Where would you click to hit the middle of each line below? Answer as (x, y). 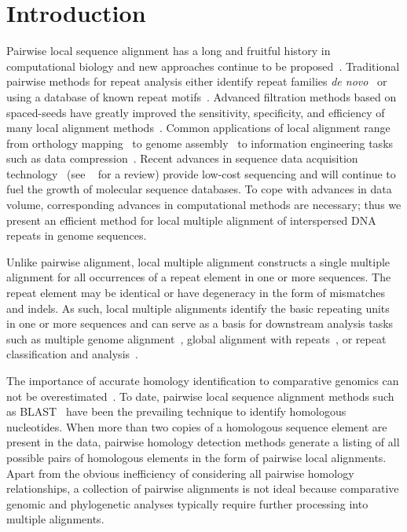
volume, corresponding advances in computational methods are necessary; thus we (204, 205)
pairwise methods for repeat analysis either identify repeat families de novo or (197, 81)
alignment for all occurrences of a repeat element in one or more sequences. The (199, 277)
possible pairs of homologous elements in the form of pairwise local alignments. (196, 457)
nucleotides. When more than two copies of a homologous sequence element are (197, 426)
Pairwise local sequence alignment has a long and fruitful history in (169, 51)
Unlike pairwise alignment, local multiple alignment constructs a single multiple (198, 261)
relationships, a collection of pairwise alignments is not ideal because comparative (203, 488)
